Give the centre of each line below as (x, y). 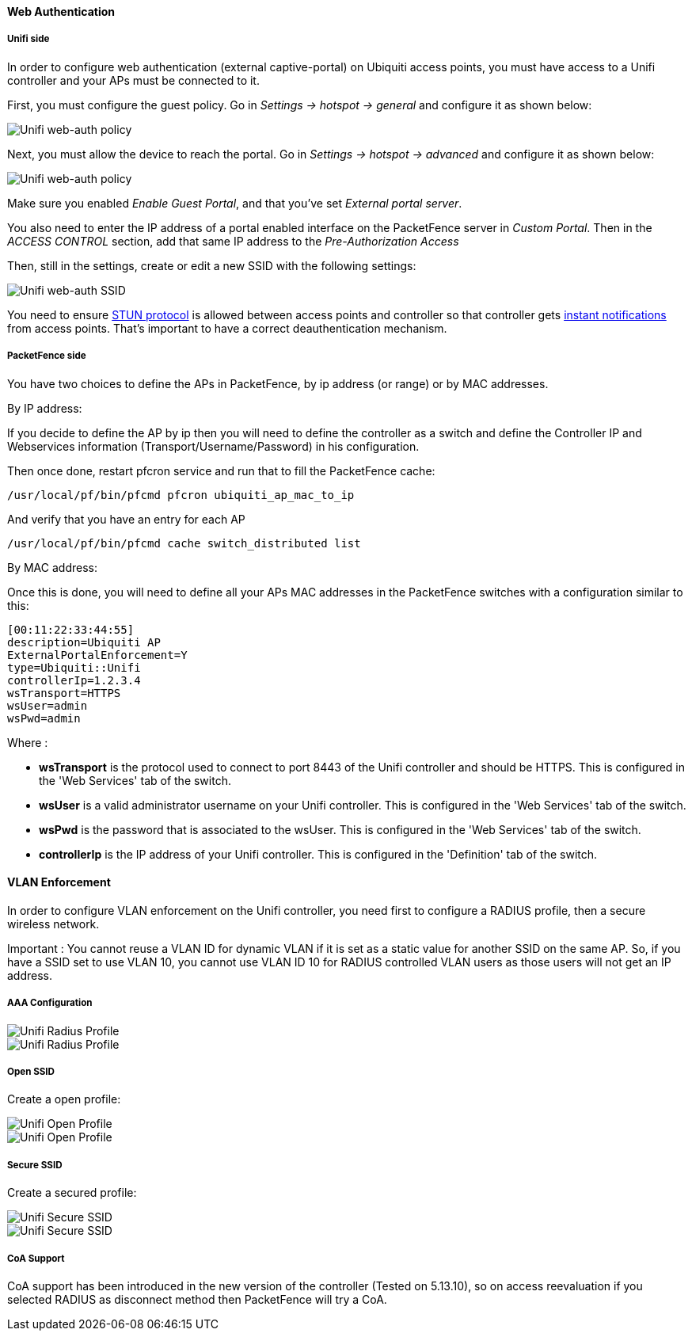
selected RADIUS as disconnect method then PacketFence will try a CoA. (197, 1299)
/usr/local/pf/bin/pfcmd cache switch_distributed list (184, 543)
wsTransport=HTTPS (64, 693)
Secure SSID (35, 1165)
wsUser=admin (48, 705)
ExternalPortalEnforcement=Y (97, 655)
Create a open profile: (64, 1099)
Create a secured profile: (72, 1193)
